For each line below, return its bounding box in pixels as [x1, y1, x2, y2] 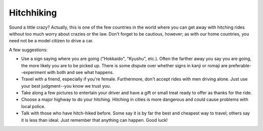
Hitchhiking [9, 7, 57, 18]
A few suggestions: [9, 47, 48, 53]
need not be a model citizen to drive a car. [9, 38, 94, 44]
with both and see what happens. [47, 69, 114, 75]
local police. [21, 103, 46, 109]
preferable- [228, 62, 252, 68]
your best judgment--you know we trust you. [21, 83, 112, 89]
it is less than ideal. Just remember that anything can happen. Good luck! [21, 117, 168, 123]
